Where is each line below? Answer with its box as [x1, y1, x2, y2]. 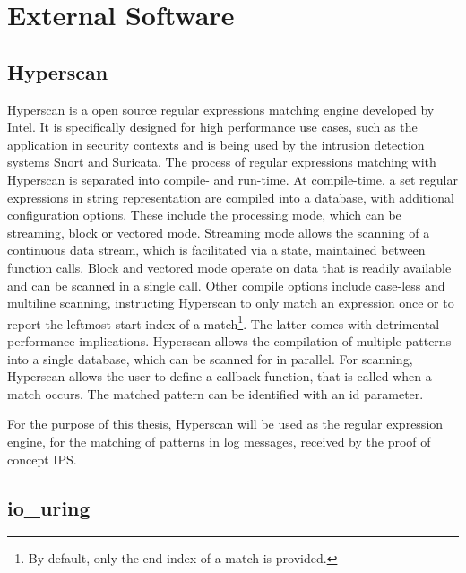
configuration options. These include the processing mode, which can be [7, 205, 401, 224]
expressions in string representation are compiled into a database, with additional [7, 187, 454, 206]
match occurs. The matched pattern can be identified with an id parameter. [7, 384, 424, 403]
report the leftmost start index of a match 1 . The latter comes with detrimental [7, 311, 440, 333]
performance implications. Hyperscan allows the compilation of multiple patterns [7, 331, 452, 350]
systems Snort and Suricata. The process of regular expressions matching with [7, 152, 436, 171]
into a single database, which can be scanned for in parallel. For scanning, [7, 349, 413, 368]
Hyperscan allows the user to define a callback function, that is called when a [7, 367, 432, 386]
